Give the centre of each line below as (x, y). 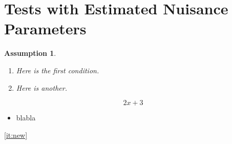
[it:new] (16, 135)
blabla (26, 118)
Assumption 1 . (30, 53)
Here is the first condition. (58, 70)
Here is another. (41, 87)
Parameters (45, 28)
